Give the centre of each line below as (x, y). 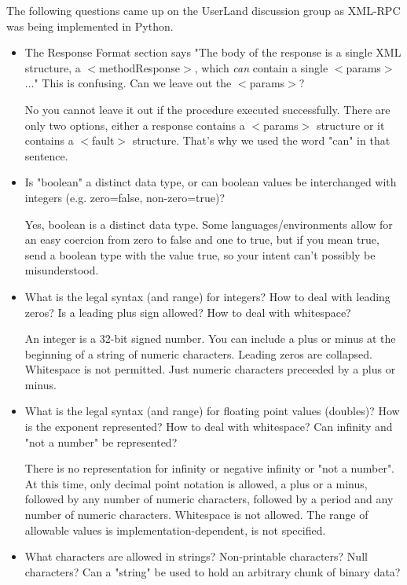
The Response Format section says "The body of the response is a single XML (213, 52)
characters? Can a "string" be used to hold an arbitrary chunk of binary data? (213, 571)
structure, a (53, 67)
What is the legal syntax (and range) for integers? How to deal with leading (207, 296)
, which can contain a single (261, 67)
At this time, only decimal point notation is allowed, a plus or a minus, (196, 483)
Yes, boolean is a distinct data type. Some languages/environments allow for (209, 224)
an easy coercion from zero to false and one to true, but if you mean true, (202, 239)
